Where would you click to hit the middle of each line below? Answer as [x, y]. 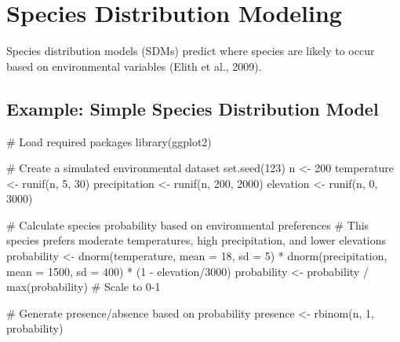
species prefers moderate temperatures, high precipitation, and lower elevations [196, 240]
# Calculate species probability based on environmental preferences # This [188, 224]
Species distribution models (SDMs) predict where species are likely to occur [191, 51]
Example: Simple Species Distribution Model [193, 108]
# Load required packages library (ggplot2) [109, 141]
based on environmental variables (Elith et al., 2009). [134, 66]
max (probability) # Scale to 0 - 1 [84, 287]
